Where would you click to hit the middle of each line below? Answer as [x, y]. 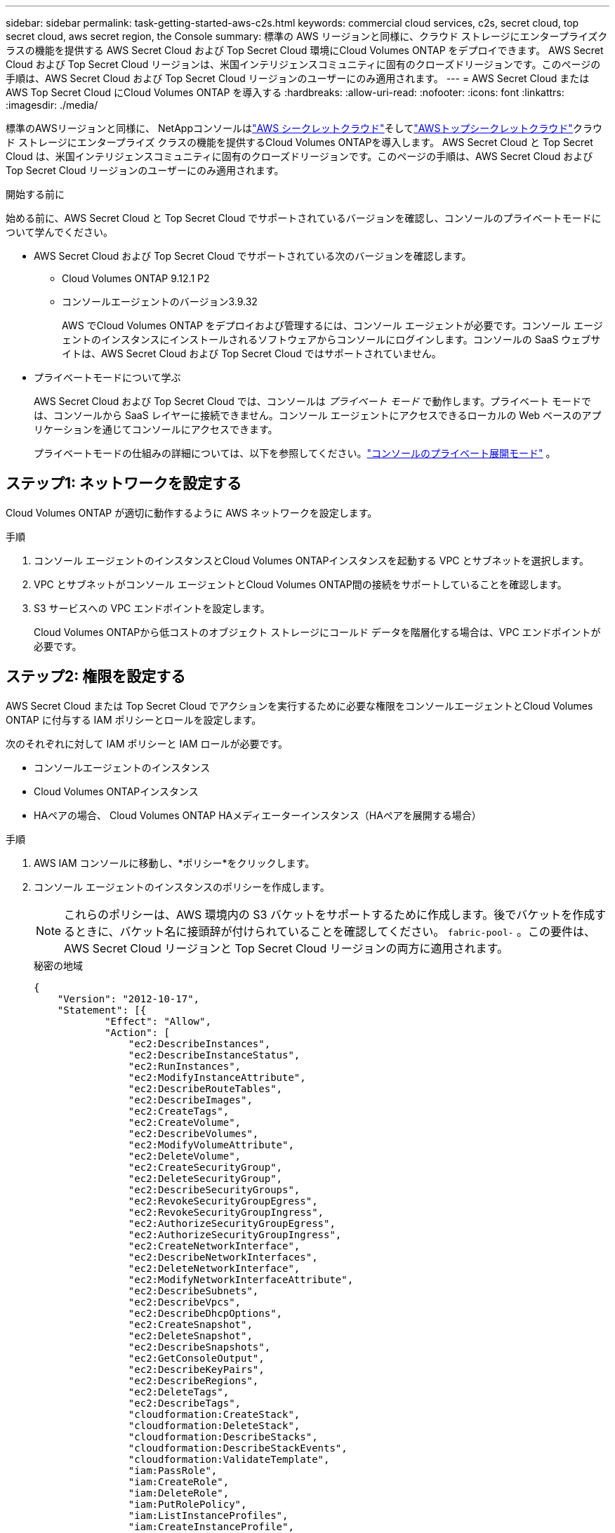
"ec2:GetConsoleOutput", [196, 1358]
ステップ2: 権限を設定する [96, 677]
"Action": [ [137, 1032]
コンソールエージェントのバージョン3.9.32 [160, 301]
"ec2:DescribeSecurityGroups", [214, 1189]
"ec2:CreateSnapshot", [190, 1324]
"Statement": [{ [102, 1010]
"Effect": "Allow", [158, 1021]
